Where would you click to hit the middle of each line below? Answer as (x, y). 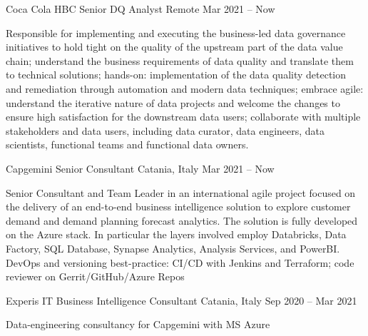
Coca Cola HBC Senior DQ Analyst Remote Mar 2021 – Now (140, 9)
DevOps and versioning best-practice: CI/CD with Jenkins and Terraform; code (180, 262)
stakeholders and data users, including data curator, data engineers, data (165, 130)
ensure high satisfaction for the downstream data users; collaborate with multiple (183, 117)
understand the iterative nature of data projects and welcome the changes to (173, 102)
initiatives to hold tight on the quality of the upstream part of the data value (174, 47)
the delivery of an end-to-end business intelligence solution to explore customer (178, 207)
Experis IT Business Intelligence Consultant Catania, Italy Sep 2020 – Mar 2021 (182, 300)
